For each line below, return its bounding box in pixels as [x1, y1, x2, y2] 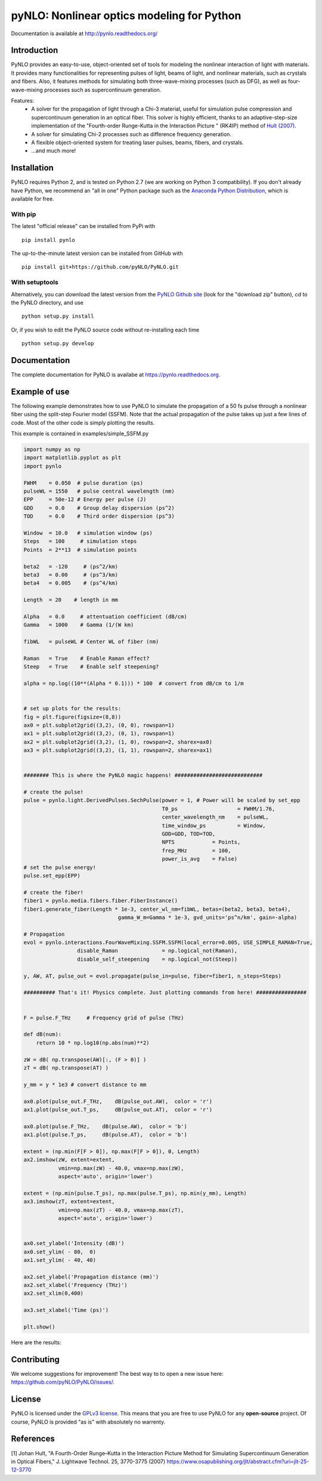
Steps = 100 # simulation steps [23, 538, 137, 545]
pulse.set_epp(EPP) [23, 872, 80, 879]
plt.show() [23, 1323, 55, 1331]
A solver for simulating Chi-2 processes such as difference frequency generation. [31, 130, 232, 137]
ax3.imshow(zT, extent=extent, [23, 1198, 116, 1205]
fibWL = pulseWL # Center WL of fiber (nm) [23, 638, 159, 645]
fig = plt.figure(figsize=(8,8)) [23, 714, 122, 720]
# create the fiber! [23, 889, 83, 896]
